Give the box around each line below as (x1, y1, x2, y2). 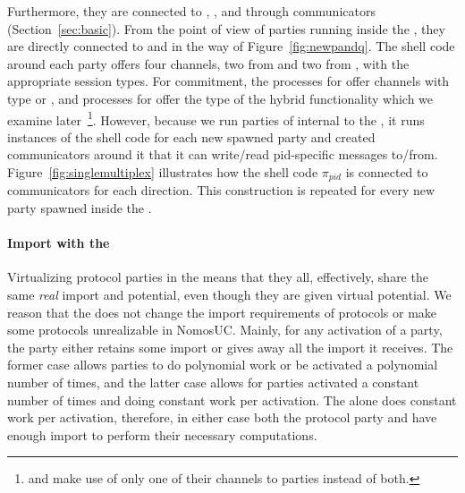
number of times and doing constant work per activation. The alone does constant (7, 390, 457, 409)
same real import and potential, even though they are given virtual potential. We (7, 285, 452, 304)
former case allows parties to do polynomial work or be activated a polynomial (7, 355, 438, 374)
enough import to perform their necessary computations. (7, 425, 317, 444)
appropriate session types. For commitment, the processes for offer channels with (7, 72, 450, 90)
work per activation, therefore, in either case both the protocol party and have (7, 408, 437, 427)
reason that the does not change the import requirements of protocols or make (7, 302, 437, 321)
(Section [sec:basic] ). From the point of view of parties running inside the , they (7, 19, 445, 38)
